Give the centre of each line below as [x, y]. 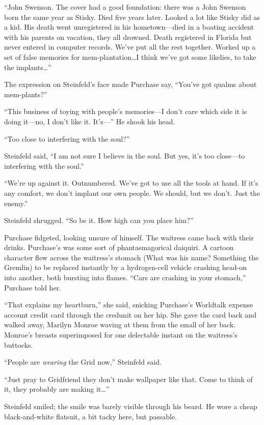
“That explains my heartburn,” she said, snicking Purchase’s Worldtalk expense [129, 305]
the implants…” [28, 67]
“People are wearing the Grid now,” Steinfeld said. [83, 362]
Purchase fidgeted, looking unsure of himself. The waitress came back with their [129, 237]
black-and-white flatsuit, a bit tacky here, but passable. [91, 416]
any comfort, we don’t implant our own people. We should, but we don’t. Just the [132, 193]
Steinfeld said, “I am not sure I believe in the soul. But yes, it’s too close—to [125, 156]
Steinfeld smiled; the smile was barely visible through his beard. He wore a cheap [131, 406]
